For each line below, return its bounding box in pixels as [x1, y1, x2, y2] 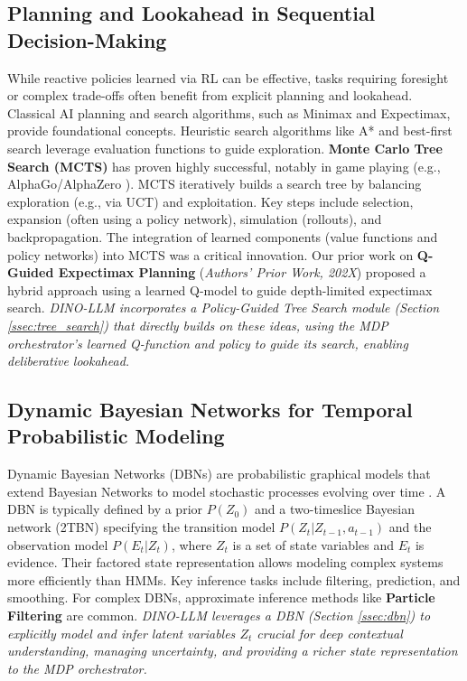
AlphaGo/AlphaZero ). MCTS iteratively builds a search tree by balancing [7, 174, 422, 193]
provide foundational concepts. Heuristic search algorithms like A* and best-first [7, 121, 453, 140]
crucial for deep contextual [257, 623, 403, 642]
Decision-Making [7, 25, 167, 53]
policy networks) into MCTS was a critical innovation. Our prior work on [7, 245, 414, 264]
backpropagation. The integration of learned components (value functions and [7, 227, 438, 246]
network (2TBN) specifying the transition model [7, 518, 276, 536]
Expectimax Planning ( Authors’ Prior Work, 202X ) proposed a [58, 263, 426, 282]
